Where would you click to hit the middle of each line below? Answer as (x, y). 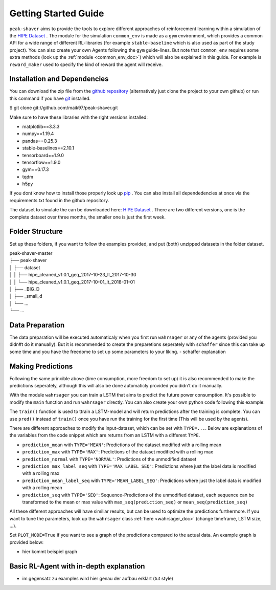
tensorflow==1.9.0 (41, 162)
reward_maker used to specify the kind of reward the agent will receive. (86, 64)
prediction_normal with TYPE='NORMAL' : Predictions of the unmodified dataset (109, 459)
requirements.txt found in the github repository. (59, 200)
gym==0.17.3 (36, 169)
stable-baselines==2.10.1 (48, 148)
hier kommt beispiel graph (50, 552)
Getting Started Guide (57, 13)
